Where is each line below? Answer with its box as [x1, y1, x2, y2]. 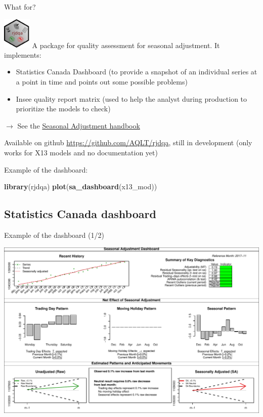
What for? [4, 2, 36, 12]
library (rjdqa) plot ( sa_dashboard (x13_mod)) [4, 181, 157, 192]
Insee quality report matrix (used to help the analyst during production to [16, 93, 247, 104]
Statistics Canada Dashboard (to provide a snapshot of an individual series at [16, 66, 257, 77]
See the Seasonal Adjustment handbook [17, 120, 140, 131]
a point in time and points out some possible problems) [16, 76, 188, 87]
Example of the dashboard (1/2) [4, 230, 104, 240]
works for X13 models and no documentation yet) [4, 147, 158, 158]
